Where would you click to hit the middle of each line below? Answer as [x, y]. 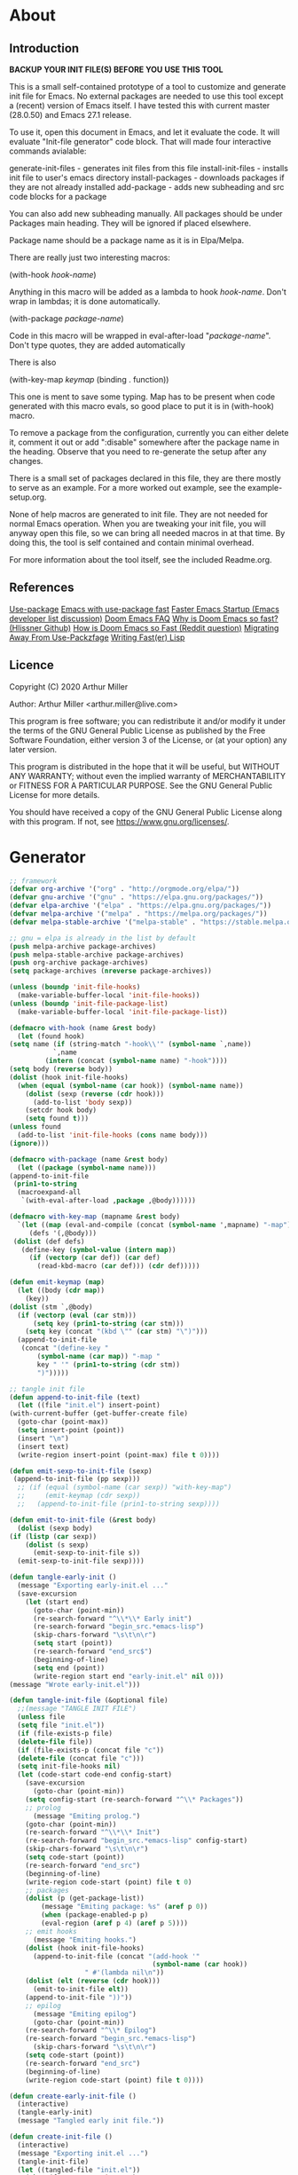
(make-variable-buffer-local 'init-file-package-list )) [122, 1012]
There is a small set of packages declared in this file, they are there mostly [145, 478]
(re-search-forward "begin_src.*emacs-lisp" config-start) [137, 1841]
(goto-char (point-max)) [63, 1422]
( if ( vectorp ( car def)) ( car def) [95, 1258]
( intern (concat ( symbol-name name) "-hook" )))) [136, 1061]
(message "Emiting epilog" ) [85, 2014]
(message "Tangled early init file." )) [91, 2121]
